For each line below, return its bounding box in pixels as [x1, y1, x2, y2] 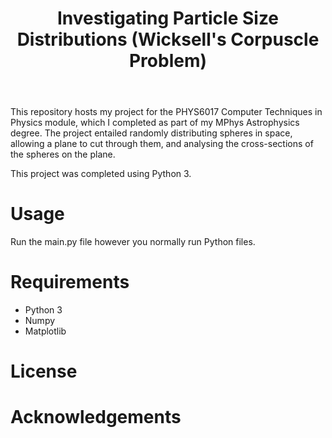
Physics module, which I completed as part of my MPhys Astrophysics [10, 117, 300, 129]
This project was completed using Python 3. [10, 168, 192, 180]
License [10, 360, 78, 383]
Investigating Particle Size [56, 7, 280, 30]
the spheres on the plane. [10, 148, 116, 161]
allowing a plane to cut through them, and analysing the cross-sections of [10, 138, 314, 150]
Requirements [10, 271, 130, 294]
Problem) [128, 50, 208, 72]
